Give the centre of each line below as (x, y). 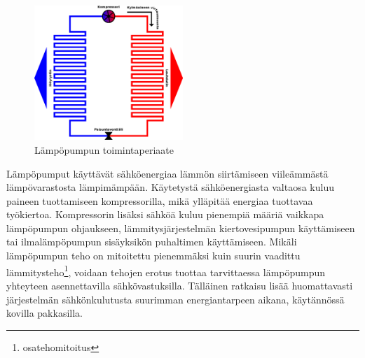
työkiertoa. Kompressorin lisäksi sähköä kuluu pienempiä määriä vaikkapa (165, 214)
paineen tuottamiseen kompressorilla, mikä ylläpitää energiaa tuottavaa (160, 200)
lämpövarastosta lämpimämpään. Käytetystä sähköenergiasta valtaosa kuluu (170, 187)
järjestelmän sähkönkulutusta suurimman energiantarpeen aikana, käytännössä (175, 299)
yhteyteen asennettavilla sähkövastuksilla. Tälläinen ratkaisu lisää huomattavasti (180, 285)
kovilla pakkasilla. (44, 313)
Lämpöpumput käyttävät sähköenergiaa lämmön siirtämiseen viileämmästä (167, 173)
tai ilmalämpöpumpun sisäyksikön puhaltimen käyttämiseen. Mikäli (152, 242)
